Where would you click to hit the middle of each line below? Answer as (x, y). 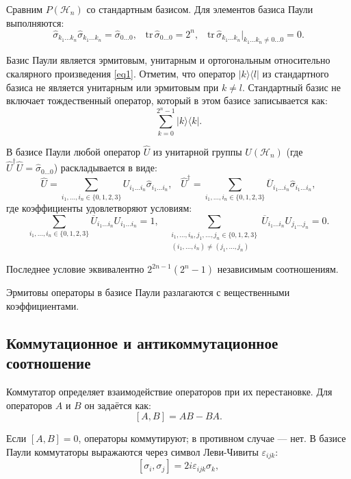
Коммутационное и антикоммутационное (142, 342)
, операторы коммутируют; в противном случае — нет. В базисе (212, 438)
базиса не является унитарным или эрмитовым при (113, 87)
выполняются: (35, 22)
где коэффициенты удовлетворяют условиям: (99, 207)
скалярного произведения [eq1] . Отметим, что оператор (121, 74)
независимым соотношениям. (278, 269)
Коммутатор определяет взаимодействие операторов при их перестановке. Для (169, 392)
